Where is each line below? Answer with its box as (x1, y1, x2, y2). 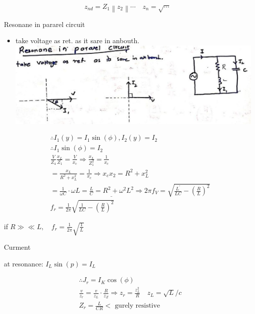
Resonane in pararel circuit (4, 19, 85, 29)
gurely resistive (115, 302, 160, 310)
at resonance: (4, 258, 44, 268)
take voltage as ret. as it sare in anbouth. (15, 35, 140, 46)
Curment (4, 242, 31, 252)
